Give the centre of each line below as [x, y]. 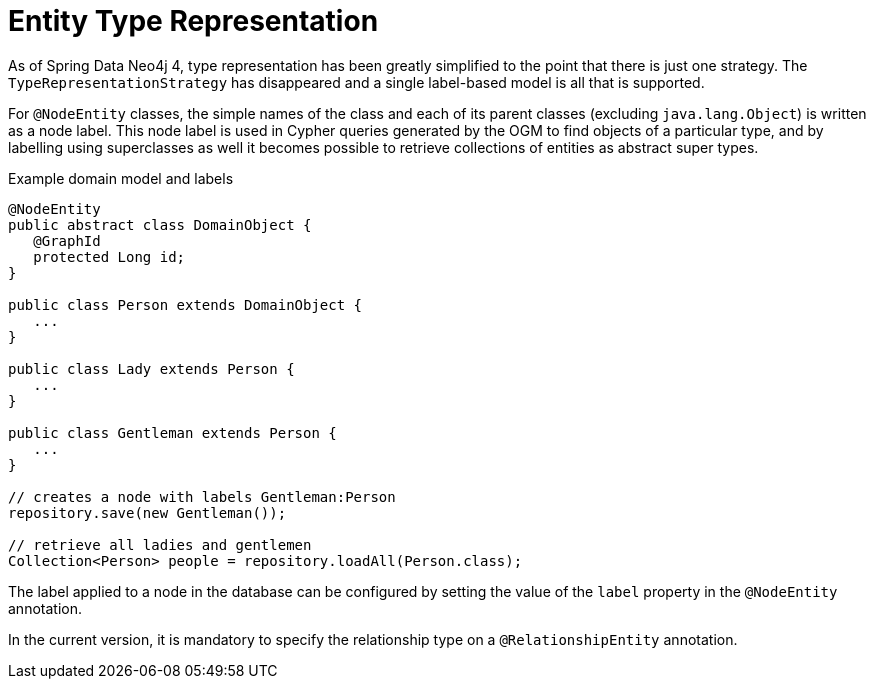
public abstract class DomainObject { [160, 224]
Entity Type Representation [193, 21]
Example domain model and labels [121, 178]
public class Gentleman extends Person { [172, 432]
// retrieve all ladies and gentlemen [160, 544]
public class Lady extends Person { [151, 368]
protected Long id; [109, 256]
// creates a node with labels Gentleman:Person [202, 496]
